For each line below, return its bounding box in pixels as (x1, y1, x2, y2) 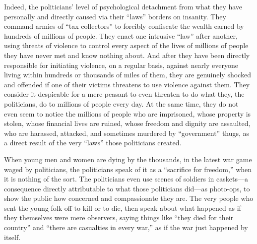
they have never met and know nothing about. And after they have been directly (4, 50, 250, 60)
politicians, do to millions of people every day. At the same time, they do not (4, 98, 239, 109)
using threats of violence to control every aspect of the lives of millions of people (4, 40, 249, 51)
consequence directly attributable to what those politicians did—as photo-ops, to (4, 183, 250, 193)
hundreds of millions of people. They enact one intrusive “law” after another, (4, 30, 238, 41)
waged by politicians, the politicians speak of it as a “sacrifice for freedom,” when (4, 164, 252, 174)
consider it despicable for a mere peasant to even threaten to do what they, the (4, 89, 245, 99)
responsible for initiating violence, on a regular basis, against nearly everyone (4, 60, 238, 70)
